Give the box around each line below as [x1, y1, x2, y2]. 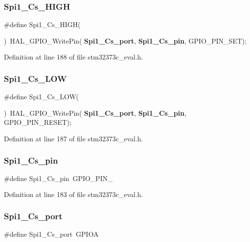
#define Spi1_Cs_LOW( [4, 91, 79, 102]
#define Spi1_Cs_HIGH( [4, 19, 81, 30]
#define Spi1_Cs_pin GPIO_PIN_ [4, 173, 113, 183]
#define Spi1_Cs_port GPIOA [4, 229, 99, 239]
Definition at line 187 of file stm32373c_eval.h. [4, 134, 143, 143]
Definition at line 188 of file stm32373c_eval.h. [4, 52, 143, 62]
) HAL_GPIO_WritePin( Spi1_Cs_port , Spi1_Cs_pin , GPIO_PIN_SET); [4, 35, 247, 45]
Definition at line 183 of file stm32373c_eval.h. [4, 189, 143, 199]
